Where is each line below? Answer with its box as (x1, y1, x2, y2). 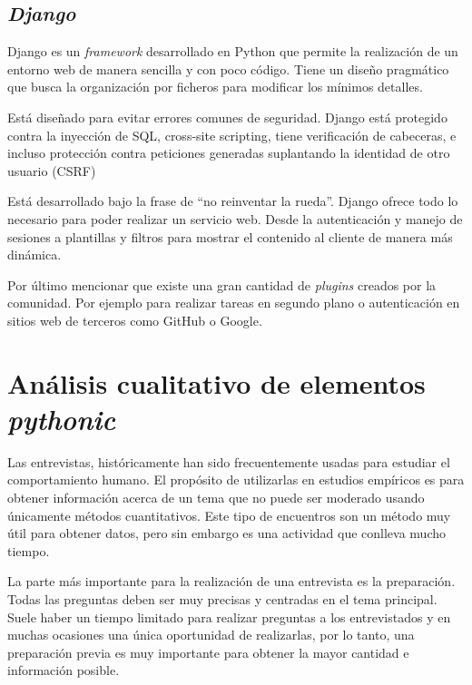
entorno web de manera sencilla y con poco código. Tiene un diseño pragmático (7, 59, 449, 78)
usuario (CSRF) (7, 161, 96, 180)
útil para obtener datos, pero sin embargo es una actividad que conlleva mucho (7, 524, 446, 543)
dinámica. (7, 245, 62, 264)
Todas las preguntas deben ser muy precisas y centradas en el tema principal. (7, 589, 438, 608)
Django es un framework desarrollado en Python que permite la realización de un (7, 42, 458, 61)
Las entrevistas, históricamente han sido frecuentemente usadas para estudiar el (7, 452, 450, 471)
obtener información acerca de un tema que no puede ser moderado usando (7, 488, 425, 507)
